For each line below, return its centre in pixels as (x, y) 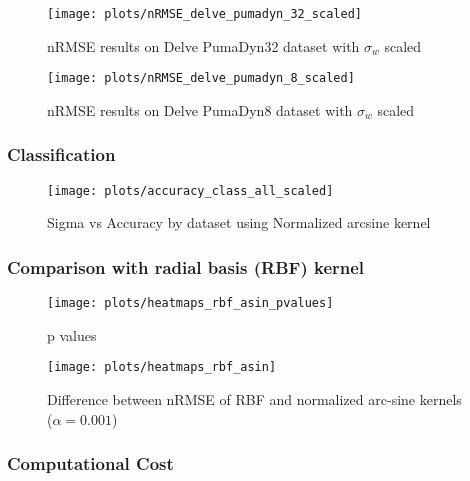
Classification (61, 154)
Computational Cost (90, 463)
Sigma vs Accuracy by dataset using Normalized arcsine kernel (239, 222)
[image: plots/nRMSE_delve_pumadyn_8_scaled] (201, 78)
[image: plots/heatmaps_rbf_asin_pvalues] (190, 303)
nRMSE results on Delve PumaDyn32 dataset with (203, 45)
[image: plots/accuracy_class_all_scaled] (190, 190)
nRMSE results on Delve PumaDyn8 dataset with (200, 109)
